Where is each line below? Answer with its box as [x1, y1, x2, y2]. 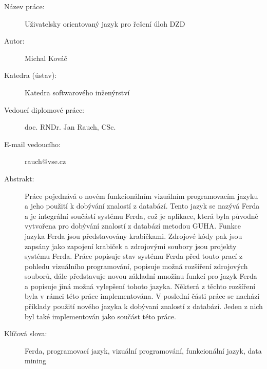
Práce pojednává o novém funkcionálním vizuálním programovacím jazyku [25, 190, 258, 201]
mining [25, 355, 47, 366]
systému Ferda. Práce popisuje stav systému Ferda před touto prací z [25, 251, 243, 261]
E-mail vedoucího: [4, 138, 61, 149]
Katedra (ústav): [4, 70, 57, 80]
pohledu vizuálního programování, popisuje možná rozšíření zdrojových [25, 260, 248, 271]
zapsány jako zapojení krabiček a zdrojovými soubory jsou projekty [25, 240, 237, 251]
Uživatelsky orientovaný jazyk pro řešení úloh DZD [25, 18, 185, 29]
